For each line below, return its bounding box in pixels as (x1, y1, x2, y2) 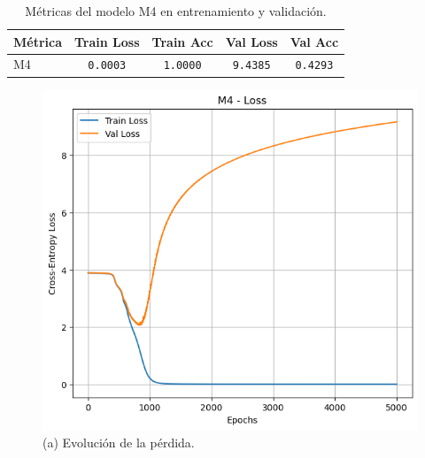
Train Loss (74, 32, 140, 50)
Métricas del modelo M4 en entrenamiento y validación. (25, 2, 327, 19)
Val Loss (225, 32, 278, 50)
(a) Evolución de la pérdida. (42, 433, 195, 452)
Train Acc (151, 32, 213, 50)
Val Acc (290, 32, 339, 50)
